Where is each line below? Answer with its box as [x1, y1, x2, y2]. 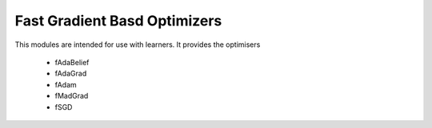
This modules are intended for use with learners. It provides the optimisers [14, 40, 261, 49]
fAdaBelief [54, 57, 90, 67]
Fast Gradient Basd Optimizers [14, 12, 222, 29]
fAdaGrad [54, 68, 87, 79]
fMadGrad [54, 91, 89, 101]
